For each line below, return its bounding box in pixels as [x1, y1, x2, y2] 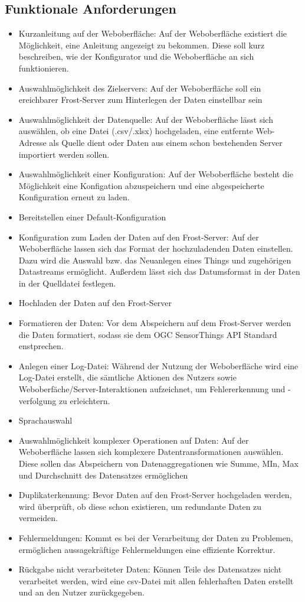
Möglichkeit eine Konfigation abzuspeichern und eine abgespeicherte [18, 179, 264, 191]
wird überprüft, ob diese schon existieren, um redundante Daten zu [18, 500, 262, 512]
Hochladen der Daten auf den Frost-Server [18, 297, 172, 309]
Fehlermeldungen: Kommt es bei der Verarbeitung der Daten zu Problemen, [18, 531, 293, 544]
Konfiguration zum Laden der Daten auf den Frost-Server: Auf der [18, 230, 259, 243]
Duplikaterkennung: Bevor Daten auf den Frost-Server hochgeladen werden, [18, 489, 292, 501]
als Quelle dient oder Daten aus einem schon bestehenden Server [49, 136, 283, 148]
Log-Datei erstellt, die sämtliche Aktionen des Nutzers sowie [18, 371, 237, 383]
